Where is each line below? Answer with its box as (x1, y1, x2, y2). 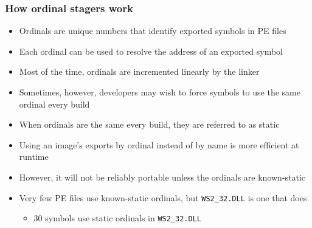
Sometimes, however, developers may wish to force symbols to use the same (19, 86, 300, 98)
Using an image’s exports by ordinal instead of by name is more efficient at (19, 138, 299, 151)
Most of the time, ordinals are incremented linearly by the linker (19, 65, 260, 78)
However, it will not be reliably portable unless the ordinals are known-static (19, 170, 306, 183)
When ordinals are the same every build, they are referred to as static (19, 118, 280, 131)
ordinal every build (19, 97, 90, 110)
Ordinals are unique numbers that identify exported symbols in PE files (19, 24, 286, 37)
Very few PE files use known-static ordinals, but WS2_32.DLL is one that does (19, 191, 307, 204)
